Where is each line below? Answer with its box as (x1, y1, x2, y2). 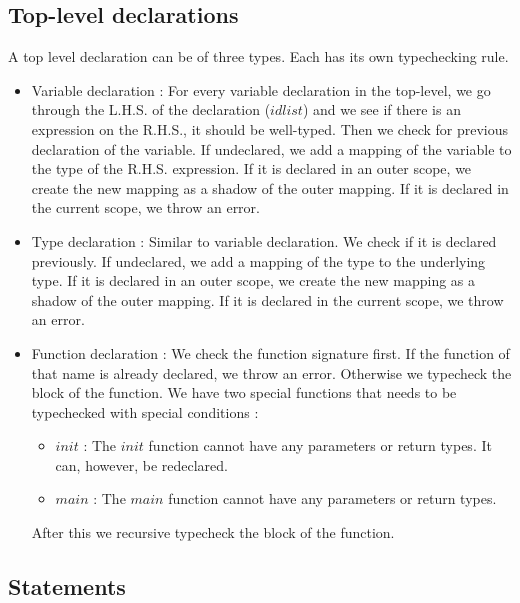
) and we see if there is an (302, 99, 461, 120)
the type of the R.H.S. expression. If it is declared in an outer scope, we (31, 158, 472, 179)
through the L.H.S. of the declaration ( (31, 99, 271, 120)
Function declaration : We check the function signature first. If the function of (31, 342, 510, 363)
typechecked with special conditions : (31, 401, 259, 422)
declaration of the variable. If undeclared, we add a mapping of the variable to (31, 138, 512, 159)
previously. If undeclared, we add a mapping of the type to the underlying (31, 250, 486, 271)
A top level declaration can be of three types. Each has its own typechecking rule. (8, 46, 509, 67)
